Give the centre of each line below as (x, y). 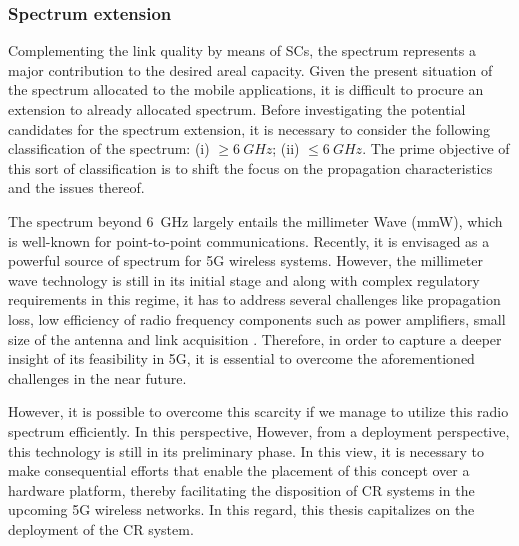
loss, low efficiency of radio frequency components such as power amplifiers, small (257, 318)
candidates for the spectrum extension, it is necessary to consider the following (249, 128)
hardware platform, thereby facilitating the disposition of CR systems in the (241, 489)
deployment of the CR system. (101, 528)
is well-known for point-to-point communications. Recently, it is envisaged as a (249, 240)
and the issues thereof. (76, 187)
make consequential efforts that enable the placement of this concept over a (239, 470)
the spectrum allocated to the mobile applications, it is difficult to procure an (246, 89)
